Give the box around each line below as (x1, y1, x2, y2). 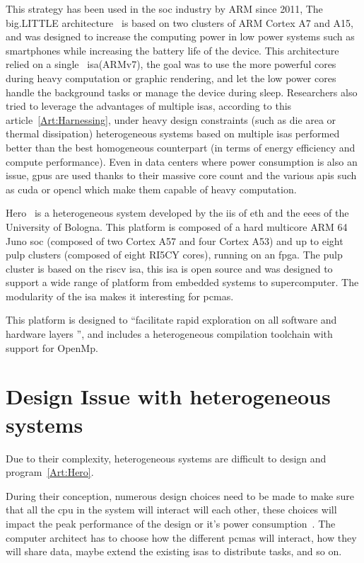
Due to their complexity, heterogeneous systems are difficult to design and (6, 450, 327, 465)
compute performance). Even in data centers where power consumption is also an (6, 154, 358, 169)
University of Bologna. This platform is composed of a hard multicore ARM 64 (6, 219, 348, 234)
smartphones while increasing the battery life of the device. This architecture (6, 42, 339, 57)
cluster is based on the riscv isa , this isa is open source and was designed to (6, 261, 333, 275)
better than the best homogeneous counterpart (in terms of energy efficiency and (6, 140, 356, 154)
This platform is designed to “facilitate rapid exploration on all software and (6, 312, 337, 327)
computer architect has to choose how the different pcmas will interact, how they (6, 530, 357, 545)
